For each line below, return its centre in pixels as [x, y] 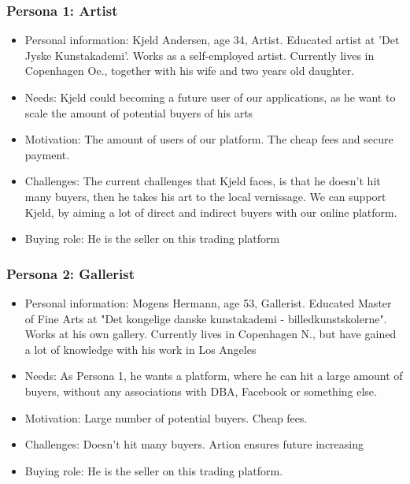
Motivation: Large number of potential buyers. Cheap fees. [166, 417]
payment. [47, 154]
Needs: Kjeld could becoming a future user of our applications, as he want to [210, 97]
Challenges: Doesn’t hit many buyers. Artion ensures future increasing [194, 444]
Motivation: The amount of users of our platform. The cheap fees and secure [209, 139]
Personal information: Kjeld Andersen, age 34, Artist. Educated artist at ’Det [212, 40]
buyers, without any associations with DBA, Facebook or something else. [201, 391]
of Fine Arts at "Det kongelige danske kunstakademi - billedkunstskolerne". [206, 318]
